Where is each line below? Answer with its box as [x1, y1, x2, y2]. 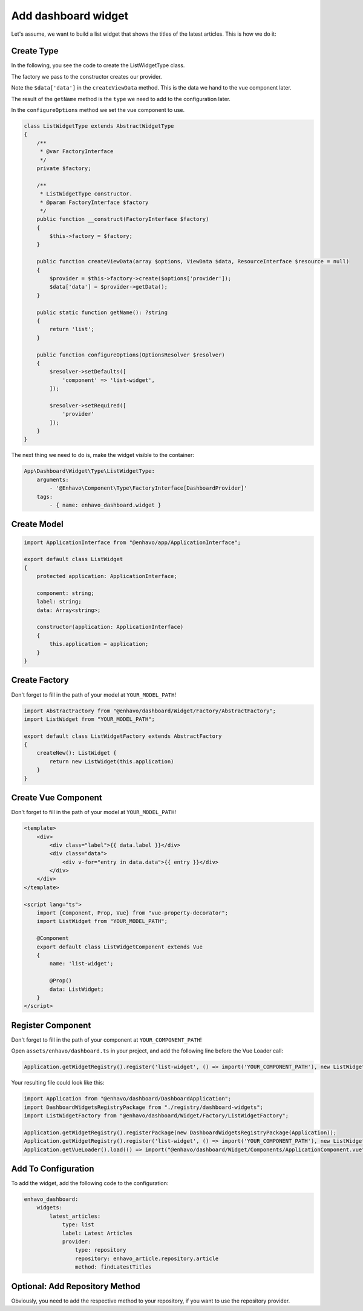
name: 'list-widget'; [49, 960, 114, 967]
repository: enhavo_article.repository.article [74, 1255, 219, 1262]
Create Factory [11, 675, 69, 685]
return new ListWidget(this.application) [49, 758, 174, 765]
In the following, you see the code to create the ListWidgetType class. [11, 62, 185, 69]
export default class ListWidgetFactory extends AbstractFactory [24, 732, 222, 740]
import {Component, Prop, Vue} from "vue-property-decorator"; [36, 910, 229, 916]
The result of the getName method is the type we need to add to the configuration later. [11, 95, 231, 102]
